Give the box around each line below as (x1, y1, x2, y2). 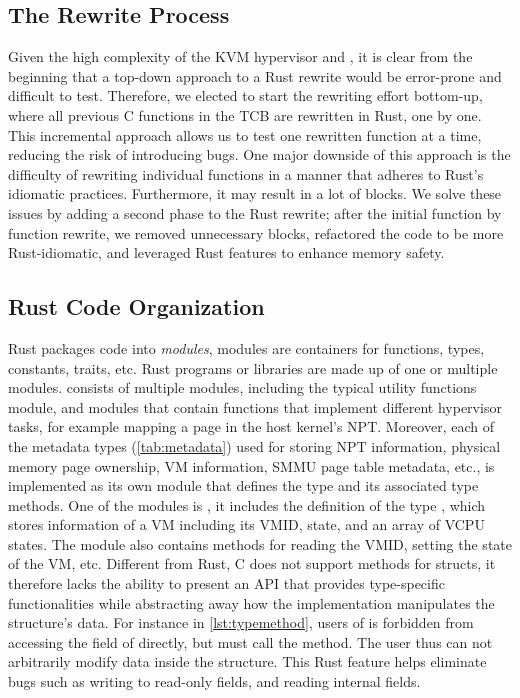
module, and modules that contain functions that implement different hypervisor (8, 396, 502, 417)
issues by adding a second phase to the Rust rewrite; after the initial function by (8, 202, 502, 223)
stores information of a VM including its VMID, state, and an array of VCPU (8, 514, 485, 535)
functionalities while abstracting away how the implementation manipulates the (8, 592, 495, 613)
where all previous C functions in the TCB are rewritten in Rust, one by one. (8, 104, 482, 125)
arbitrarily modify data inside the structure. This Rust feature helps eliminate (8, 651, 487, 672)
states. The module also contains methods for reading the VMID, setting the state (8, 533, 512, 554)
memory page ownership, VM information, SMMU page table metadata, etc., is (8, 455, 495, 476)
